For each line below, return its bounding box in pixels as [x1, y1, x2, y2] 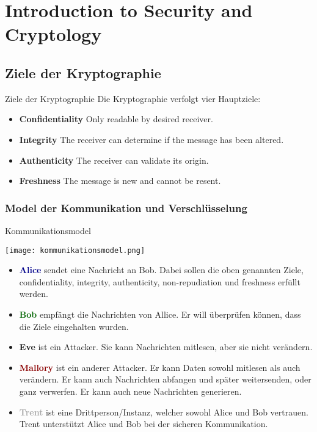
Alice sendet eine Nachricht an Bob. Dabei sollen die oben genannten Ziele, [19, 263, 304, 276]
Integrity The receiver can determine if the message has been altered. [19, 133, 284, 145]
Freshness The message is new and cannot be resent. [19, 174, 221, 187]
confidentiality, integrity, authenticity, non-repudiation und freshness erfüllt [19, 275, 301, 288]
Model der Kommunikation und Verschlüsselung [5, 200, 247, 215]
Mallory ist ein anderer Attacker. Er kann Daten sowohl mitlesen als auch [19, 361, 301, 373]
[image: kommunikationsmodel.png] [5, 246, 145, 255]
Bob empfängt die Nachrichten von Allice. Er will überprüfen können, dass [19, 307, 301, 320]
